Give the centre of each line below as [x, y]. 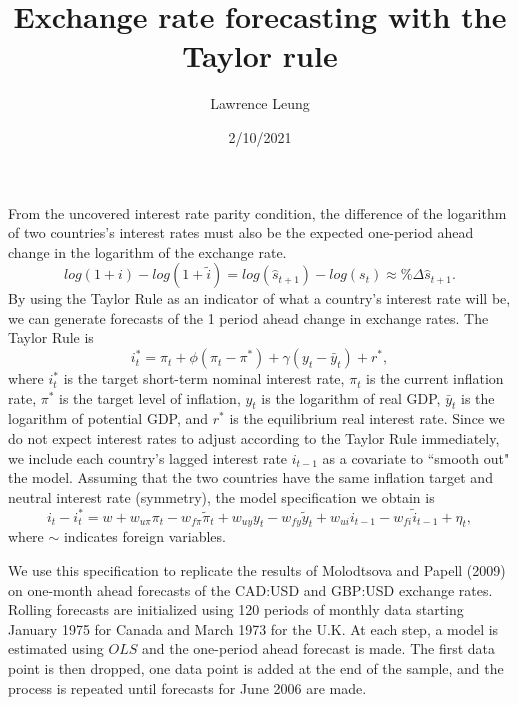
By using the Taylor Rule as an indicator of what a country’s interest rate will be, [259, 298]
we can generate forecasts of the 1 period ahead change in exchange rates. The [248, 317]
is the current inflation [435, 378]
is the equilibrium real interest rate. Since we [367, 418]
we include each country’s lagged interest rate [148, 457]
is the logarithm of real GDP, [351, 397]
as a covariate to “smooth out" [416, 457]
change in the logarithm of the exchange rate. [147, 251]
